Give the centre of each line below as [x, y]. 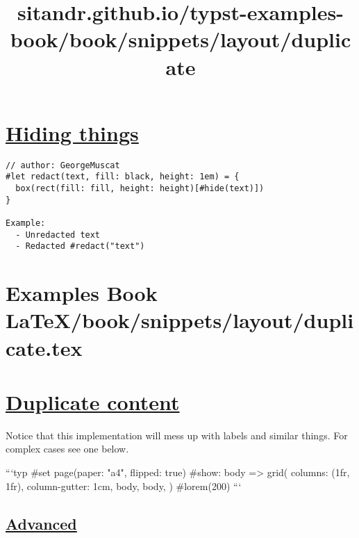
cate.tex [44, 347]
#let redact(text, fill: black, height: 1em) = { [123, 177]
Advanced [41, 523]
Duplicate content [93, 401]
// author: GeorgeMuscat [63, 165]
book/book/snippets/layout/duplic [181, 39]
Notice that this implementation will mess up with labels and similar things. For [177, 435]
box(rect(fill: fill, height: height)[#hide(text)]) [140, 188]
